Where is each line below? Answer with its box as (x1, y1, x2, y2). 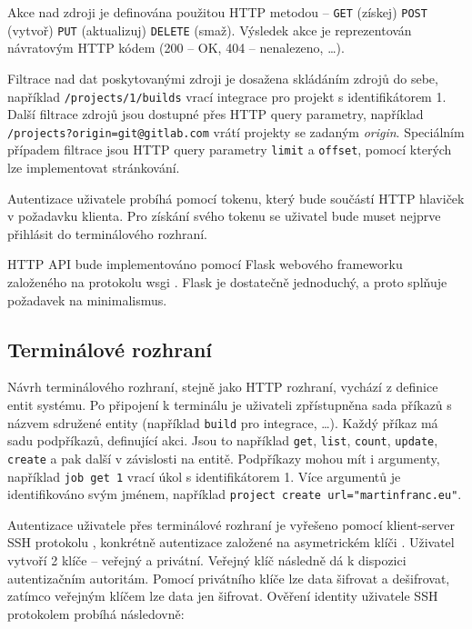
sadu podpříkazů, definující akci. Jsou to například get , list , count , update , (7, 431, 438, 450)
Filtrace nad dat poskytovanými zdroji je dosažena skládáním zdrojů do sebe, (7, 68, 438, 87)
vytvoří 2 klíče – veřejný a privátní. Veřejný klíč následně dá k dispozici (7, 551, 407, 570)
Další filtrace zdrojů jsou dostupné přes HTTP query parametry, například (7, 105, 424, 124)
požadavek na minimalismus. (7, 290, 167, 309)
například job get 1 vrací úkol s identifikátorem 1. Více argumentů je (7, 466, 401, 485)
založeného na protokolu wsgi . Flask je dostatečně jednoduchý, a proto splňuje (7, 273, 447, 292)
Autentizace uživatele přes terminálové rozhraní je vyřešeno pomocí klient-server (7, 514, 456, 534)
